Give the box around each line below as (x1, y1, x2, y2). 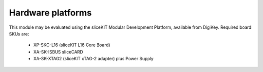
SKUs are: (9, 31, 29, 36)
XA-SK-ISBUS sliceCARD (33, 49, 83, 54)
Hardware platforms (9, 7, 92, 18)
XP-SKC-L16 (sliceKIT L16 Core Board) (33, 42, 111, 48)
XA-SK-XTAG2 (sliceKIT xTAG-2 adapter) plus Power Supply (33, 56, 153, 62)
